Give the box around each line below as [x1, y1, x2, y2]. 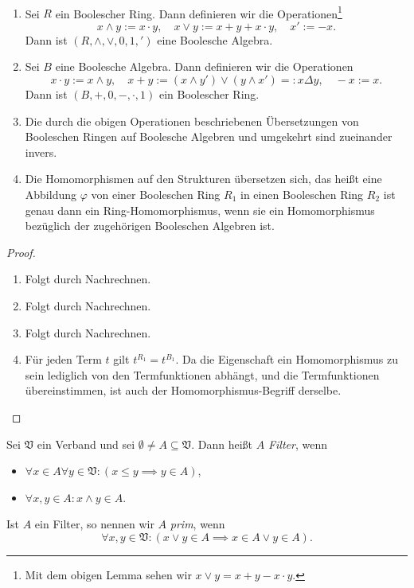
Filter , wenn [268, 435, 327, 452]
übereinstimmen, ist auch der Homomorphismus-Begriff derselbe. [25, 382, 342, 399]
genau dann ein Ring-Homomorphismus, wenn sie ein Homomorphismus [25, 201, 375, 218]
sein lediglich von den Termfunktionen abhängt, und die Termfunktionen [25, 366, 380, 383]
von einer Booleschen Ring [91, 186, 221, 202]
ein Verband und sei [37, 435, 135, 452]
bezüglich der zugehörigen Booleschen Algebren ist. [25, 217, 275, 234]
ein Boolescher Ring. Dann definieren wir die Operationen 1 [55, 2, 342, 21]
